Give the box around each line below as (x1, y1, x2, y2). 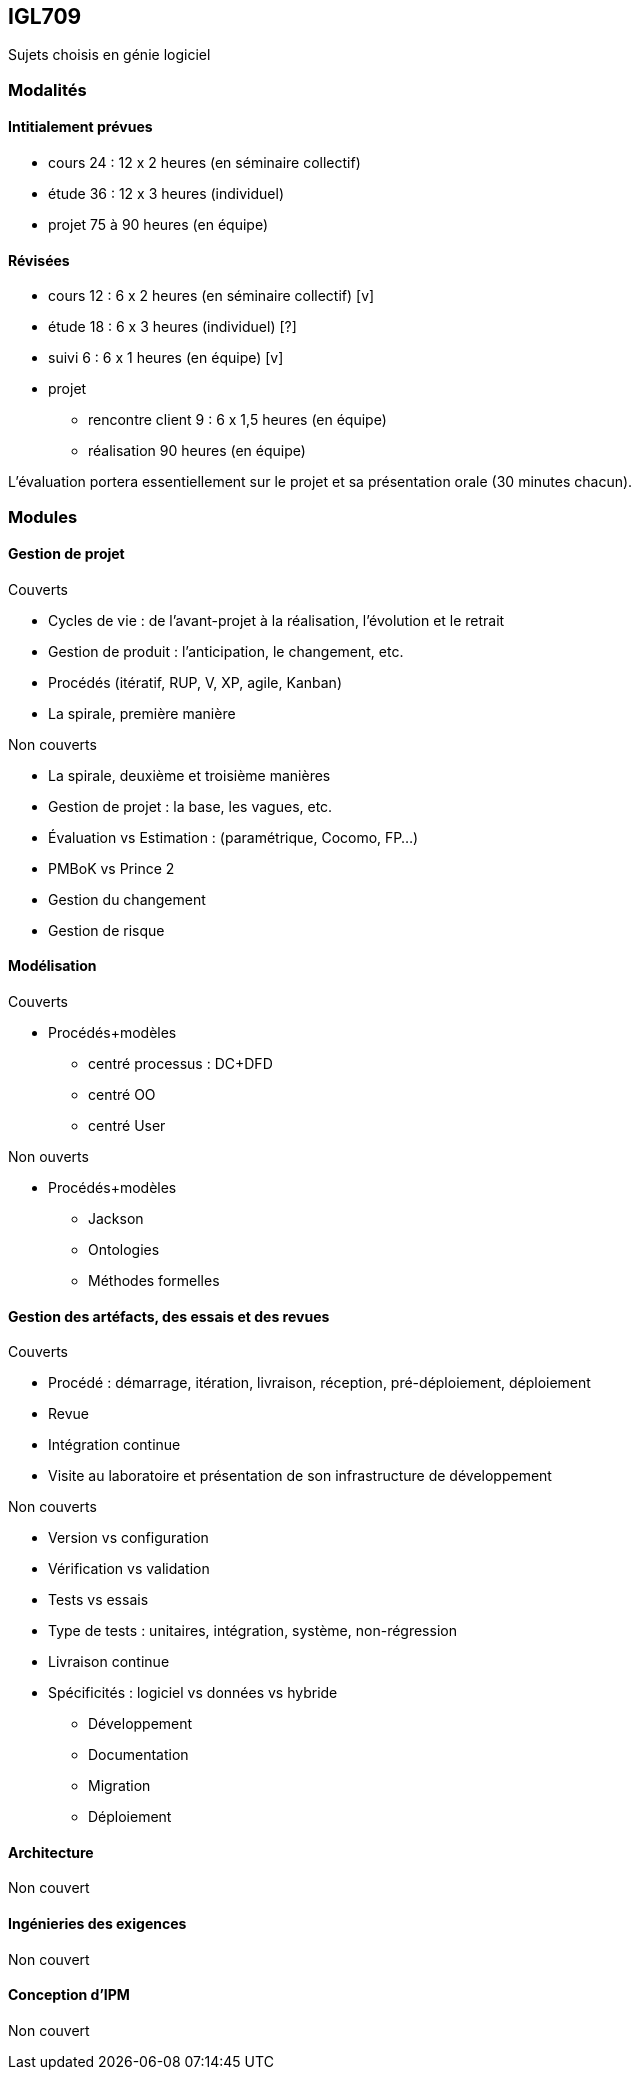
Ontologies (88, 1241, 160, 1259)
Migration (88, 1777, 151, 1795)
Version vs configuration (48, 1529, 209, 1547)
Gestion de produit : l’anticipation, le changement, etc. (48, 642, 404, 660)
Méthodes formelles (88, 1272, 220, 1290)
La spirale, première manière (48, 704, 236, 722)
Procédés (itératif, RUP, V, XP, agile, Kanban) (48, 673, 342, 691)
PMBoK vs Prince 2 (48, 859, 175, 877)
